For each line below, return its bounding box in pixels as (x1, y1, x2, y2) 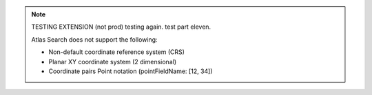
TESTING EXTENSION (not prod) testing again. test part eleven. (31, 23, 211, 31)
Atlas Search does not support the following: (31, 35, 158, 44)
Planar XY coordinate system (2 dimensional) (48, 57, 177, 66)
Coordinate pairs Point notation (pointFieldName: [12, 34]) (48, 67, 213, 75)
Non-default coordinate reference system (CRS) (48, 48, 185, 56)
